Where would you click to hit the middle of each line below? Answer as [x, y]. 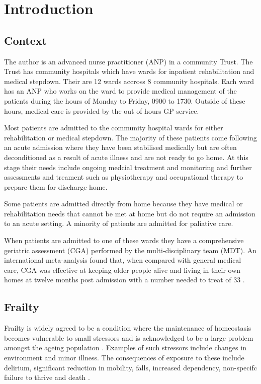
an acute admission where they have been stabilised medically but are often [120, 147]
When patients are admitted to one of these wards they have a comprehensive [124, 240]
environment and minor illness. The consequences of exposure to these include [124, 358]
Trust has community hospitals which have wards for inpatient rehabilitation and [129, 71]
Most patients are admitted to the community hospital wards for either [114, 128]
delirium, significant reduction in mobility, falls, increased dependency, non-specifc [130, 367]
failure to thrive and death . [47, 377]
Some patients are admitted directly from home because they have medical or [123, 204]
